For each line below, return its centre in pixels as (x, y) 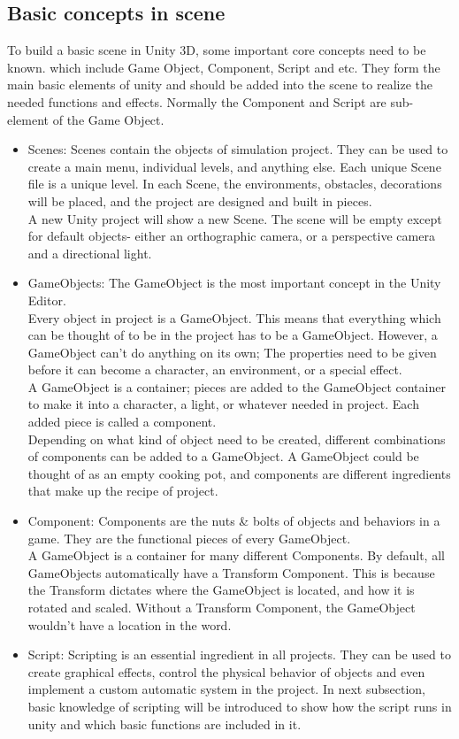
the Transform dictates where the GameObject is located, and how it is (221, 590)
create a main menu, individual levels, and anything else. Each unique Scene (234, 166)
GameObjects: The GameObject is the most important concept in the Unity (234, 283)
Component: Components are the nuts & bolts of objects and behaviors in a (234, 521)
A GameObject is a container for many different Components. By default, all (236, 555)
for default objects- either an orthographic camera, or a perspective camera (231, 236)
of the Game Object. (108, 119)
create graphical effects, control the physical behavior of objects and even (226, 671)
